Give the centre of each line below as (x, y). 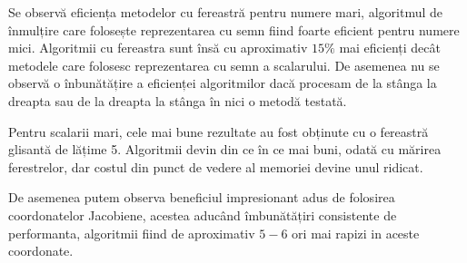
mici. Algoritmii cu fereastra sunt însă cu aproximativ (158, 48)
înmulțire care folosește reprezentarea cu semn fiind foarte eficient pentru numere (234, 29)
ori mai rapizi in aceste (356, 233)
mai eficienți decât (390, 48)
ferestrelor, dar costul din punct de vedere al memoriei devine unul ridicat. (216, 166)
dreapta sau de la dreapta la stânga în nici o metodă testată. (178, 100)
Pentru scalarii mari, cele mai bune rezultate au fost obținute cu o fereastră (219, 131)
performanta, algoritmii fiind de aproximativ (132, 233)
